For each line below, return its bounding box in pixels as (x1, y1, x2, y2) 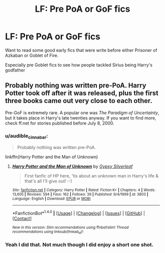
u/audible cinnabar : (5, 132, 48, 140)
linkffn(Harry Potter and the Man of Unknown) (5, 154, 98, 160)
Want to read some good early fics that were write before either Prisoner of (5, 47, 158, 53)
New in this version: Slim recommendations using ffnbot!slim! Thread (12, 225, 129, 230)
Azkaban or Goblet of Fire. (5, 52, 59, 58)
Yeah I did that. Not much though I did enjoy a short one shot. (5, 241, 154, 248)
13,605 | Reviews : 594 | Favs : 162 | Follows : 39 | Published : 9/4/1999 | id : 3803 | (12, 192, 149, 197)
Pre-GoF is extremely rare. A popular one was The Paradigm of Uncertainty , (5, 109, 160, 116)
